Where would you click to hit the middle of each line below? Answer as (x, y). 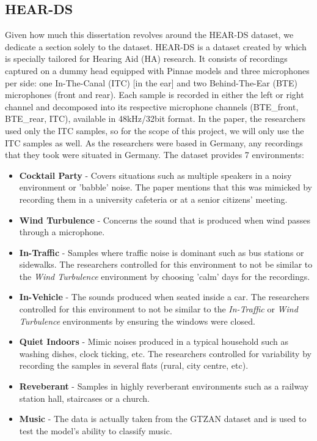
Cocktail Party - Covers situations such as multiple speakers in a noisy (155, 175)
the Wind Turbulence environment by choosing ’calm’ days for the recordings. (165, 276)
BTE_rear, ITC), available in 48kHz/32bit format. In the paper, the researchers (155, 119)
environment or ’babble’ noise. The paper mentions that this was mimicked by (166, 187)
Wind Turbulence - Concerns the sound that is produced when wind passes (165, 220)
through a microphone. (62, 232)
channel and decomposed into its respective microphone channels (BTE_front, (152, 106)
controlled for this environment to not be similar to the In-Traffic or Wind (158, 309)
